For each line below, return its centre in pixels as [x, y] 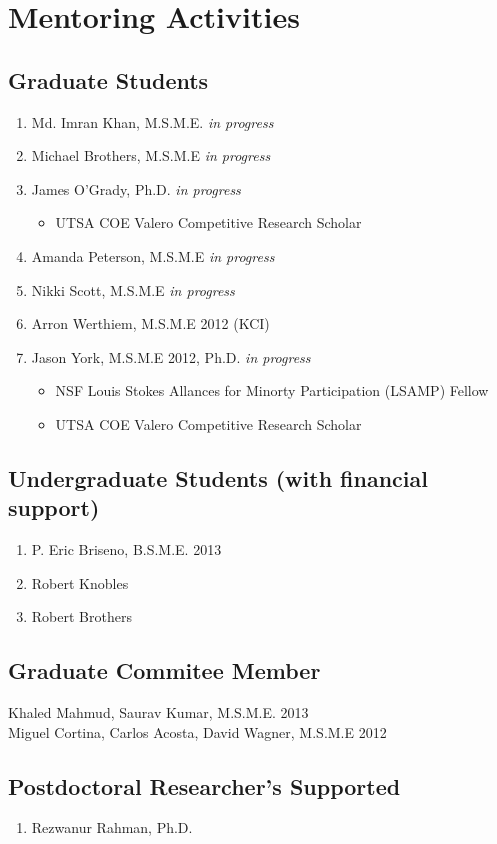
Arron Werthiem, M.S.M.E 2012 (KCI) [150, 323]
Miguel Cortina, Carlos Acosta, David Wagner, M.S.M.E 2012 [197, 731]
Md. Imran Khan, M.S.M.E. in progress [152, 121]
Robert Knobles [80, 582]
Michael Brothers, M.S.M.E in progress [151, 155]
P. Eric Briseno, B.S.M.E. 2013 [126, 549]
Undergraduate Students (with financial [218, 477]
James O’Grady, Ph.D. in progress [136, 188]
